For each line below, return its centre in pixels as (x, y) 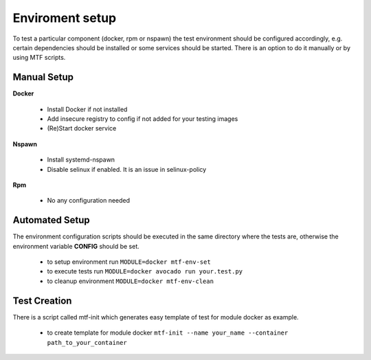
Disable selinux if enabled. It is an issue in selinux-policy (127, 169)
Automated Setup (51, 220)
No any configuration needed (89, 201)
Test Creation (42, 301)
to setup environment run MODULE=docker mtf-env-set (129, 262)
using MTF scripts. (39, 58)
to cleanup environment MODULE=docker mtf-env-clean (131, 281)
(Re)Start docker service (82, 128)
